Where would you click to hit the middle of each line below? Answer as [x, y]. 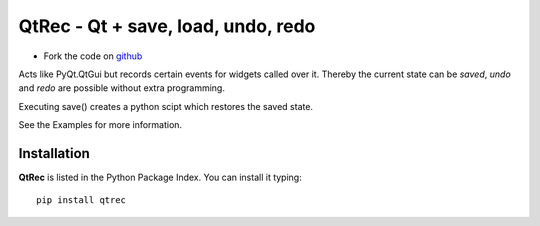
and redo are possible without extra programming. [121, 88]
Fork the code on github [93, 56]
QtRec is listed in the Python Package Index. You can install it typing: [160, 177]
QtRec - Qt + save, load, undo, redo [167, 26]
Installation [54, 153]
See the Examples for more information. [100, 125]
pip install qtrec [81, 200]
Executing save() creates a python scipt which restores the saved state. [166, 106]
